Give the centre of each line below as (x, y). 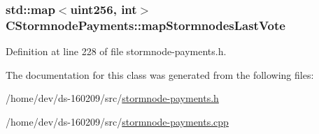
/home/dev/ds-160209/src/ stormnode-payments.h (112, 98)
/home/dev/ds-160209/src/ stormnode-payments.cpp (117, 121)
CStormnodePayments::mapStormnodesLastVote (146, 25)
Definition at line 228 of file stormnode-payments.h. (116, 51)
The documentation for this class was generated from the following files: (160, 74)
